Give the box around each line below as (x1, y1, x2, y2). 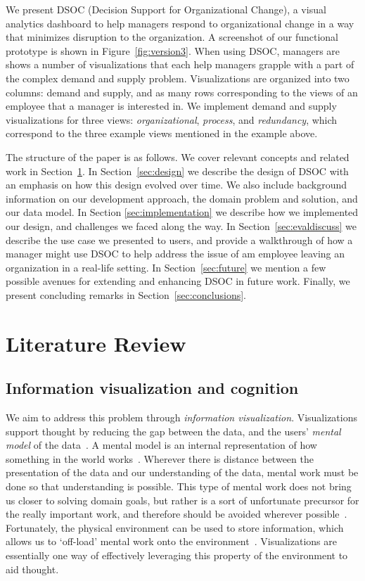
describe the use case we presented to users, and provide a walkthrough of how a (6, 232, 353, 247)
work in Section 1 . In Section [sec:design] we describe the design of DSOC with (6, 163, 349, 178)
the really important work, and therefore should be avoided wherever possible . (6, 506, 347, 521)
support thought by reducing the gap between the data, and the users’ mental (6, 423, 341, 438)
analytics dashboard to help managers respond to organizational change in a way (6, 15, 354, 30)
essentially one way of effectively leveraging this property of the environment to (6, 547, 348, 562)
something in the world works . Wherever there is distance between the (6, 451, 314, 466)
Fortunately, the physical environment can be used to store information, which (6, 520, 344, 535)
